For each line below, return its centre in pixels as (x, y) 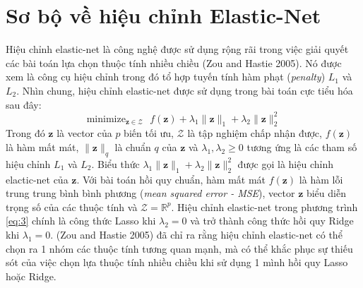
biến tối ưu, (149, 133)
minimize (106, 119)
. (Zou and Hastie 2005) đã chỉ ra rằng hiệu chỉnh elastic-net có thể (196, 234)
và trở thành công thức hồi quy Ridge (272, 221)
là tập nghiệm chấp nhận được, (255, 133)
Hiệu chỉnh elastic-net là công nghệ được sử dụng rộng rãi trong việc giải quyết (177, 49)
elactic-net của (37, 179)
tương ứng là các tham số (302, 146)
